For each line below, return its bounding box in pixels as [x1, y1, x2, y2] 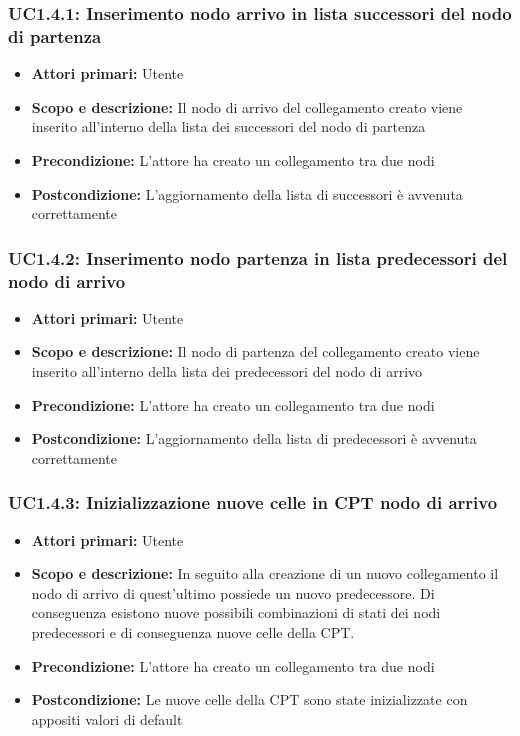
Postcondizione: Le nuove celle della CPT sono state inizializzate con [31, 689, 468, 710]
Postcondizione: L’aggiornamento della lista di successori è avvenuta [31, 183, 463, 204]
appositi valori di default [31, 708, 183, 729]
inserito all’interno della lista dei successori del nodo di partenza [31, 116, 426, 137]
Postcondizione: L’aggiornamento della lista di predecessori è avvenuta [31, 428, 477, 449]
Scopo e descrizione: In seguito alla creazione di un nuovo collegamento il [31, 563, 499, 584]
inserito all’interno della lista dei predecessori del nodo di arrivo [31, 361, 423, 382]
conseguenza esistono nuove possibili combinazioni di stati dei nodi [31, 602, 441, 623]
